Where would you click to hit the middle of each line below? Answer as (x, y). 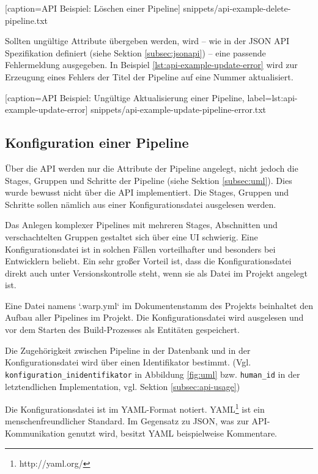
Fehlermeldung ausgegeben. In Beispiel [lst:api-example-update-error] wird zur (151, 65)
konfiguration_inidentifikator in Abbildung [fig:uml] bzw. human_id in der (153, 374)
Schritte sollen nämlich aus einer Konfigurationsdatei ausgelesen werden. (141, 204)
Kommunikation (35, 433)
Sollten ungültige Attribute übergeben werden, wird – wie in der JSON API (147, 41)
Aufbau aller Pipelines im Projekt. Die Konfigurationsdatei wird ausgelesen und (154, 317)
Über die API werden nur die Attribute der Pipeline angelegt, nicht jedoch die (152, 168)
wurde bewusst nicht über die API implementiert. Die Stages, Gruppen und (147, 192)
